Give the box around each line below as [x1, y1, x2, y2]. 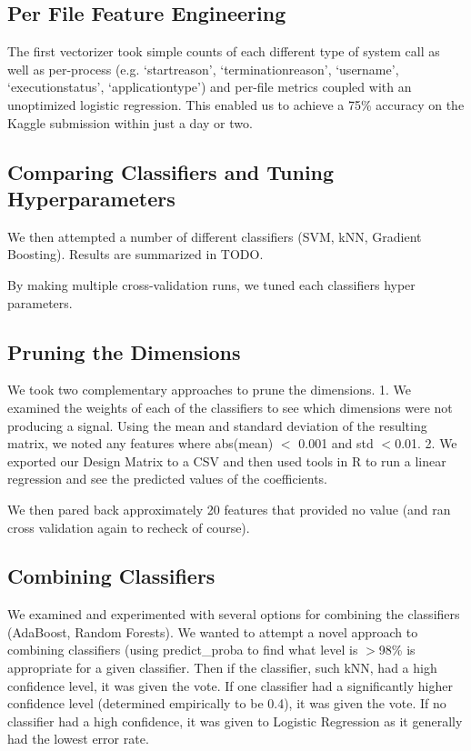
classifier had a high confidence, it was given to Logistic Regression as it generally [7, 711, 463, 730]
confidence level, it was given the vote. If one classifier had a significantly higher [7, 676, 453, 695]
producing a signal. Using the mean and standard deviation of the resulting [7, 416, 427, 435]
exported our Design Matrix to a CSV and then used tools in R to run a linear [7, 451, 446, 470]
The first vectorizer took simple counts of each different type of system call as [7, 42, 440, 61]
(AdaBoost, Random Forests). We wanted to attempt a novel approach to [7, 622, 418, 641]
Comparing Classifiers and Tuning [7, 157, 335, 185]
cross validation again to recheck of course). [7, 517, 250, 536]
